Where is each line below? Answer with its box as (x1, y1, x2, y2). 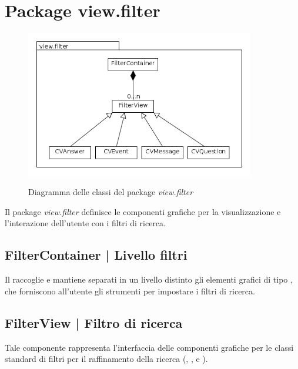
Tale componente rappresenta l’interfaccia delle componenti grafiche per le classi (5, 341, 294, 353)
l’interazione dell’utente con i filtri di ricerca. (5, 217, 166, 229)
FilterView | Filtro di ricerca (5, 313, 183, 331)
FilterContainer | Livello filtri (5, 246, 187, 264)
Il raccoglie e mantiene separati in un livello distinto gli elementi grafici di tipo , (5, 273, 293, 286)
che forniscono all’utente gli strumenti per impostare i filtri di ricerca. (5, 284, 255, 297)
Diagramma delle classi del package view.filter (28, 186, 193, 198)
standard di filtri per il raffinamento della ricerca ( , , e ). (5, 353, 208, 365)
